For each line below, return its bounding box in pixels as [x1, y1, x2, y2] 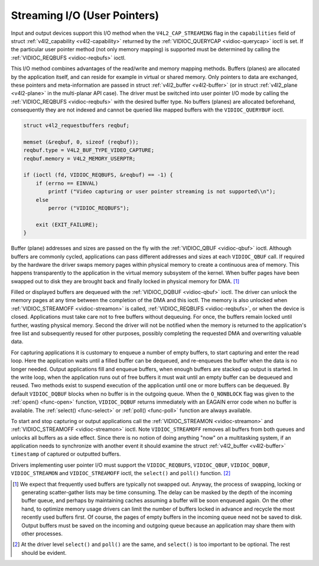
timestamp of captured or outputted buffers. [11, 450, 121, 457]
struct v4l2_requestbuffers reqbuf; [23, 122, 130, 129]
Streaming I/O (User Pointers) [11, 9, 159, 22]
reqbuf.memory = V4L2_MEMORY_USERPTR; [23, 155, 136, 162]
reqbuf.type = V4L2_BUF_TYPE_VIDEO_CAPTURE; [23, 147, 155, 153]
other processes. [21, 530, 63, 537]
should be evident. [21, 549, 67, 556]
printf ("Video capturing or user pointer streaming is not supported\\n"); [48, 188, 276, 195]
